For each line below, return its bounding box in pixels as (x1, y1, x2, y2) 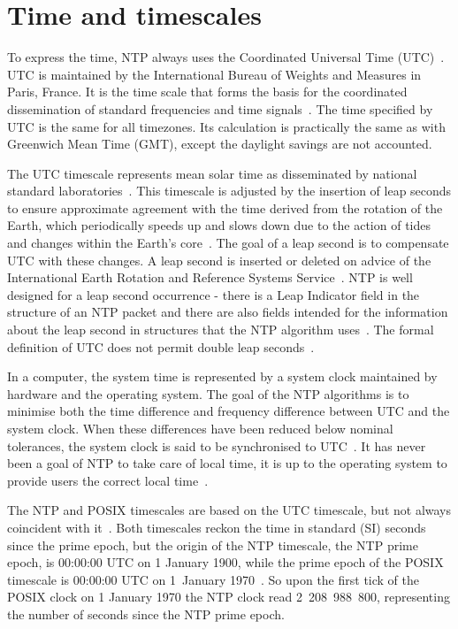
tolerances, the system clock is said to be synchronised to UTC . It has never (7, 436, 426, 455)
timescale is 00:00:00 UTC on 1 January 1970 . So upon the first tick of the (7, 570, 420, 588)
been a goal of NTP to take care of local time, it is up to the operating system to (7, 454, 447, 472)
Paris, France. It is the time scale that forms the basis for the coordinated (7, 82, 408, 101)
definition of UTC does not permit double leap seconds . (7, 337, 315, 356)
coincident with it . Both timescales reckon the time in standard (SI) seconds (7, 518, 426, 536)
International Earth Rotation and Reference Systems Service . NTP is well (7, 268, 413, 287)
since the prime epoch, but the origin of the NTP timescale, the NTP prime (7, 535, 418, 554)
